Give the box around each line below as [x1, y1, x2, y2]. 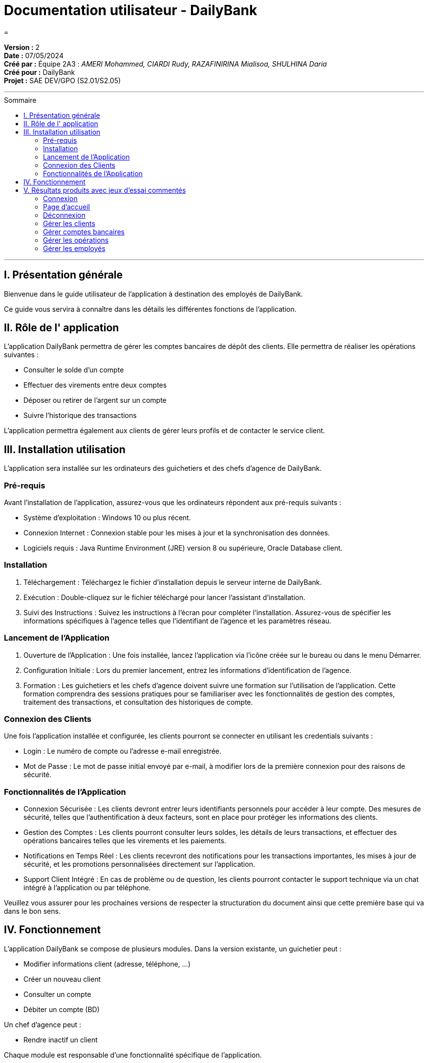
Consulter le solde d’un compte [23, 366, 124, 374]
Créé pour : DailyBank [4, 68, 75, 76]
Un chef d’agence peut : [4, 1020, 82, 1029]
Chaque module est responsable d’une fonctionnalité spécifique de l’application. [4, 1050, 262, 1059]
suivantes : [4, 350, 39, 359]
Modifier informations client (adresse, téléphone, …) [23, 959, 191, 968]
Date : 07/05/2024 [4, 51, 64, 60]
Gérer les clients [43, 219, 95, 228]
